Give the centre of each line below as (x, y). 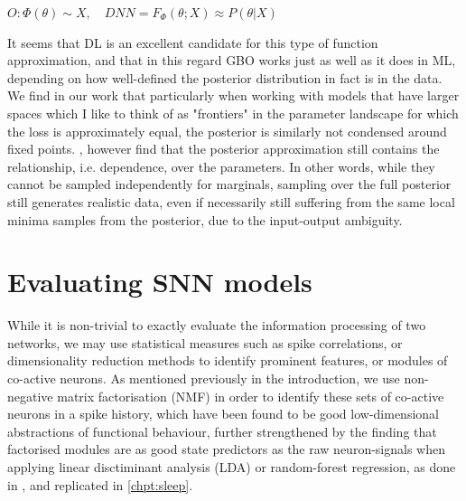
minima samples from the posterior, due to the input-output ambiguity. (205, 219)
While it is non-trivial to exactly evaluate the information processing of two (217, 325)
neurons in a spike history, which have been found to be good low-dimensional (223, 414)
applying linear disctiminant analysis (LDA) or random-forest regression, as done (232, 467)
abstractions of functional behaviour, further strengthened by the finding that (222, 431)
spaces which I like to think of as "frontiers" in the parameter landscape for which (233, 113)
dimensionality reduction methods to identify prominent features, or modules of (228, 360)
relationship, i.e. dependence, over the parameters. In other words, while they (221, 166)
